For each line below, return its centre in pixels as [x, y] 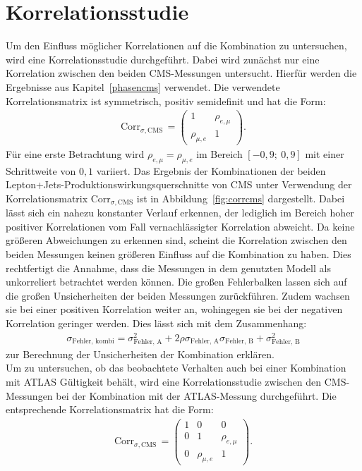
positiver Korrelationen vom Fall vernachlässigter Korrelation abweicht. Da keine [180, 226]
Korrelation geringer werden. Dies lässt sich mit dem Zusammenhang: [156, 323]
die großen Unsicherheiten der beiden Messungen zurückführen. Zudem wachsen [178, 295]
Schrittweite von [41, 170]
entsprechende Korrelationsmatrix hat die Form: [110, 409]
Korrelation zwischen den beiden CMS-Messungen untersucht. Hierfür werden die [181, 73]
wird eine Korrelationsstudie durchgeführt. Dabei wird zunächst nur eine [163, 59]
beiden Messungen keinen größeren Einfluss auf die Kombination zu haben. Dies [179, 254]
